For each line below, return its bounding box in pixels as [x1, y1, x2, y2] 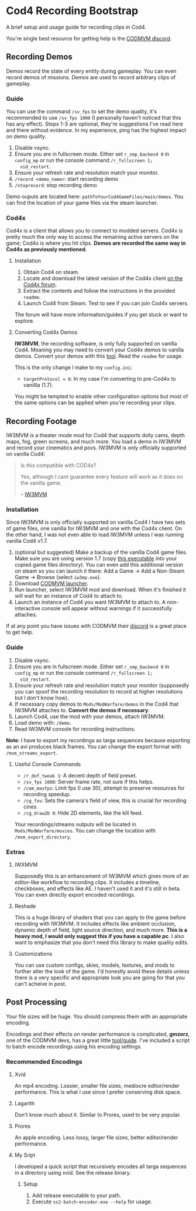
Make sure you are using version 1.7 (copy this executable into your [14, 555, 177, 562]
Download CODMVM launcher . [14, 580, 89, 587]
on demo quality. [6, 133, 47, 140]
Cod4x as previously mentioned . [6, 246, 87, 253]
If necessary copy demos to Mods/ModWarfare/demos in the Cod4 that [14, 700, 179, 708]
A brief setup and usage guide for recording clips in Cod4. [6, 23, 146, 31]
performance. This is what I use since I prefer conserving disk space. [14, 1088, 182, 1095]
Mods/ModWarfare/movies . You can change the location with [14, 827, 156, 834]
